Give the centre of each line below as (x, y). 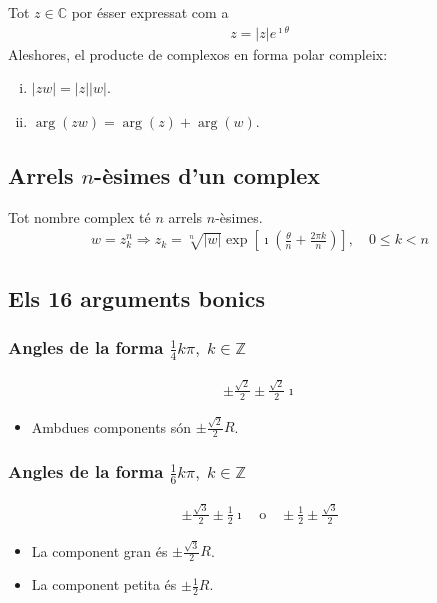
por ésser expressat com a (150, 12)
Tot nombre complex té (79, 216)
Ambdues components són (111, 426)
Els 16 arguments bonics (136, 297)
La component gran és (99, 550)
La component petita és (104, 584)
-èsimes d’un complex (207, 174)
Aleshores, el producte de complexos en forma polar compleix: (198, 53)
